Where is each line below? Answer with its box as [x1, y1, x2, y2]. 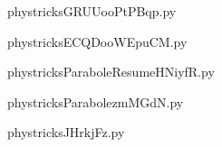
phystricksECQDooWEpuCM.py [7, 32, 188, 51]
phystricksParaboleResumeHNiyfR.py [7, 62, 215, 81]
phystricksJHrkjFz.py [7, 123, 125, 142]
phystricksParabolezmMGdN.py [7, 92, 184, 111]
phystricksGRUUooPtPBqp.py [7, 2, 177, 20]
